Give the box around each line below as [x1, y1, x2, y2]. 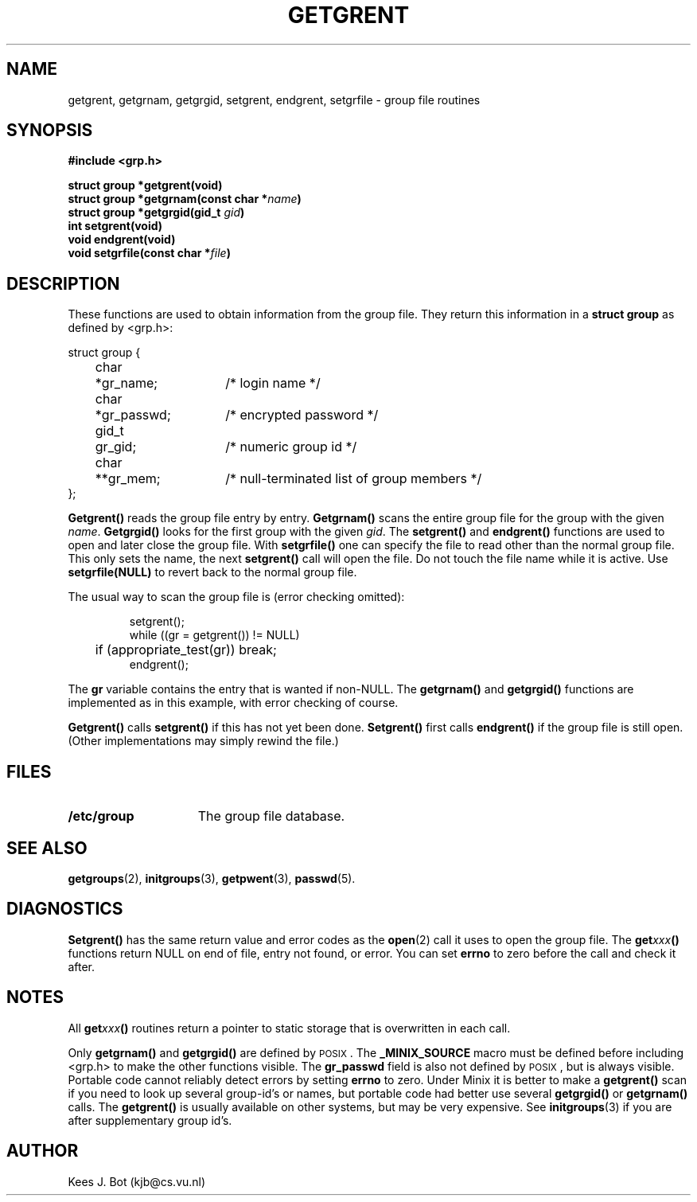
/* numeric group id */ [225, 439, 357, 455]
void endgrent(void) [68, 232, 176, 247]
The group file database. [197, 808, 345, 825]
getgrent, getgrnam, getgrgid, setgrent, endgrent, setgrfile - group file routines [68, 92, 481, 107]
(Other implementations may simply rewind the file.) [68, 734, 339, 748]
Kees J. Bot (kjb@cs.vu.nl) [68, 1174, 206, 1188]
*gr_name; [95, 375, 158, 392]
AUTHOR [6, 1141, 79, 1161]
